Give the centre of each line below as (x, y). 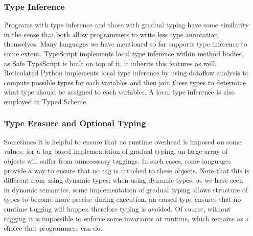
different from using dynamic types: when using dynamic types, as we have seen (124, 180)
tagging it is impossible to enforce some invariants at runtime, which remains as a (126, 218)
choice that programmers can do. (53, 228)
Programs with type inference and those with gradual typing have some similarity (126, 25)
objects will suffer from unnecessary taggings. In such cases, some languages (117, 160)
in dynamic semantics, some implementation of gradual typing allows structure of (126, 189)
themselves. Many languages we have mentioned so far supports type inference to (126, 44)
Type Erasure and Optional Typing (75, 123)
